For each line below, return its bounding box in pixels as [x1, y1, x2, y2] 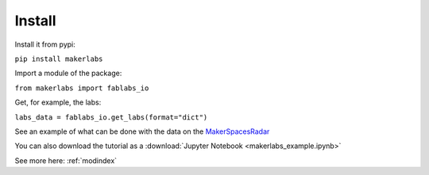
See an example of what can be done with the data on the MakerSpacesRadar [14, 127, 270, 136]
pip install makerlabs [14, 54, 103, 63]
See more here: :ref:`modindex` [14, 155, 118, 165]
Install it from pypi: [14, 40, 75, 49]
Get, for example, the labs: [14, 97, 102, 107]
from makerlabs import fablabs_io [14, 83, 149, 93]
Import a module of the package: [14, 68, 122, 78]
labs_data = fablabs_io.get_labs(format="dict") [14, 112, 208, 122]
